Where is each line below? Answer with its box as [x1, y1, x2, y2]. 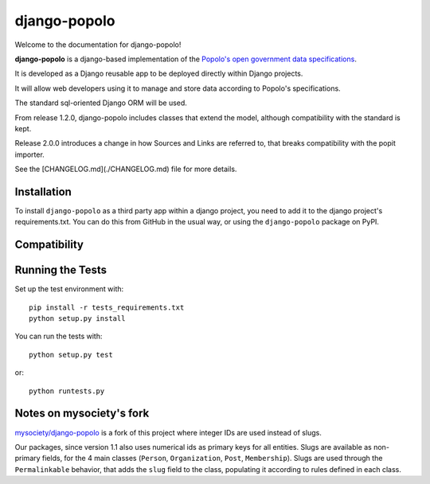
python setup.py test [29, 350, 113, 359]
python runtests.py [29, 386, 105, 396]
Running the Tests [14, 263, 107, 277]
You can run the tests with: [14, 331, 103, 342]
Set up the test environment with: [14, 284, 124, 294]
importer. [14, 150, 45, 159]
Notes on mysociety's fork [14, 407, 150, 420]
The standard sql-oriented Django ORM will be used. [14, 98, 187, 107]
